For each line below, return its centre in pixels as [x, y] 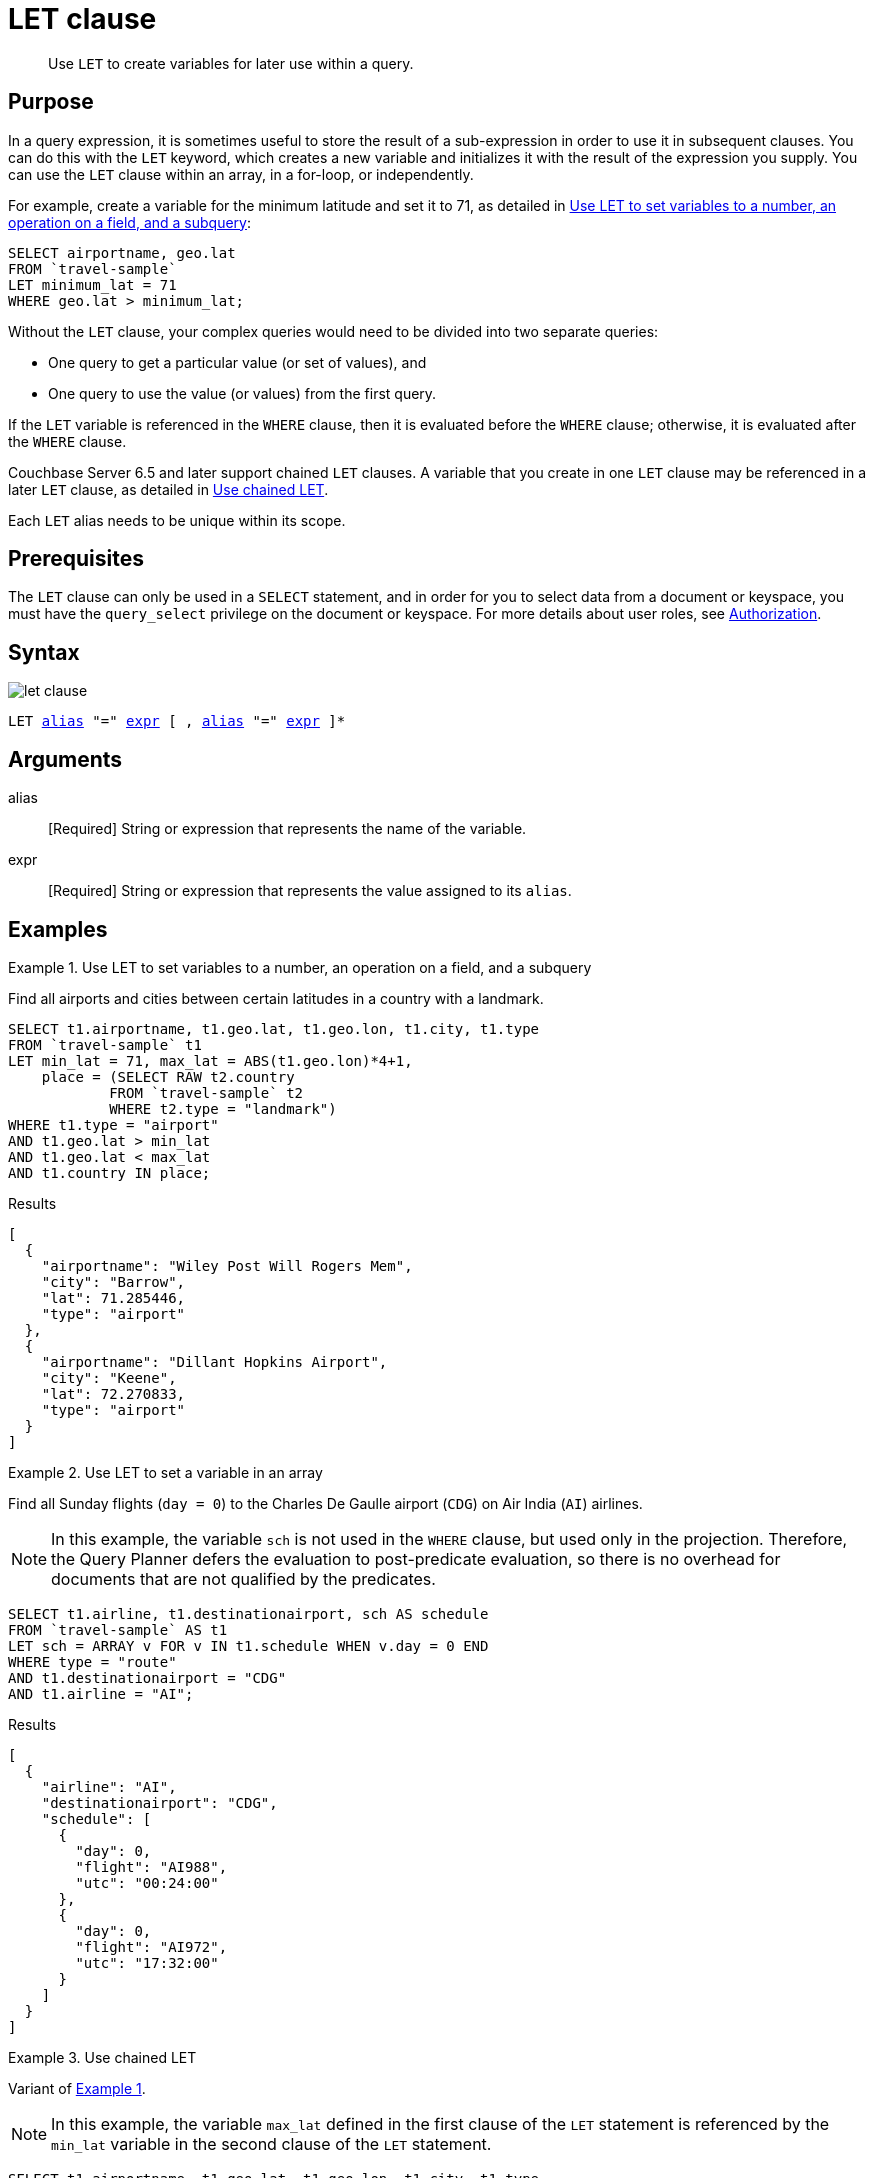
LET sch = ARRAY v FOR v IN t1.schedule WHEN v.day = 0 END [248, 1645]
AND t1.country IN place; [109, 1172]
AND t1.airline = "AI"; [101, 1693]
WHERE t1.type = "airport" [113, 1124]
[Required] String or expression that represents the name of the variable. [287, 829]
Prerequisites [76, 559]
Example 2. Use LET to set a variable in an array [165, 1472]
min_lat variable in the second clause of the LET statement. [271, 2143]
